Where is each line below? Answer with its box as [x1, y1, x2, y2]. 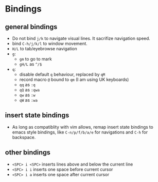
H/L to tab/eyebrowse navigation [12, 46, 77, 51]
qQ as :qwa [19, 87, 40, 92]
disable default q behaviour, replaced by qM [19, 72, 105, 77]
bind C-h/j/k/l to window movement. [12, 41, 88, 46]
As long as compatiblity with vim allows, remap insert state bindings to [12, 124, 154, 130]
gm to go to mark [19, 56, 52, 61]
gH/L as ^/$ [19, 61, 42, 67]
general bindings [5, 23, 57, 31]
